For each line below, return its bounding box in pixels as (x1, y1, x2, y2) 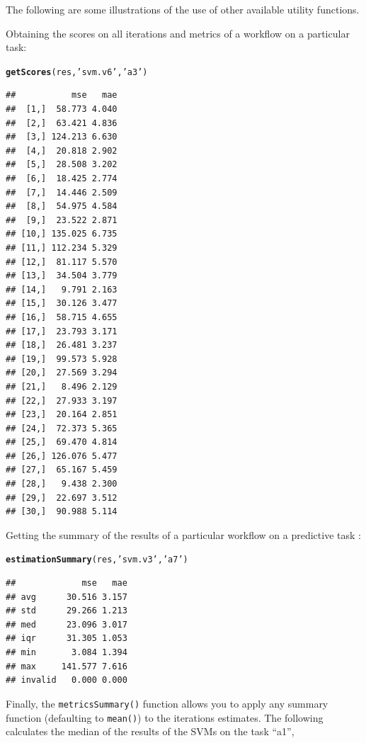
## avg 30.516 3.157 (6, 591, 127, 602)
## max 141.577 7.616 (6, 661, 127, 671)
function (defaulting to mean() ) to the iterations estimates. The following (6, 710, 324, 725)
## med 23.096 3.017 (6, 619, 127, 630)
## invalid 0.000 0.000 (6, 675, 127, 686)
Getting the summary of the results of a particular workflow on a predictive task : (6, 527, 361, 542)
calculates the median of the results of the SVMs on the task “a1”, (6, 724, 294, 739)
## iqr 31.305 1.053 (6, 633, 127, 644)
